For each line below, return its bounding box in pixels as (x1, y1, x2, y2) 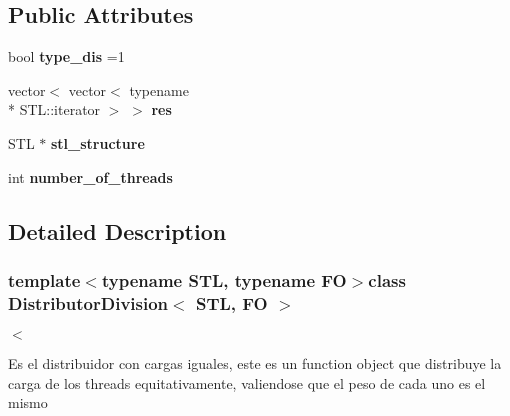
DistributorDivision (8, 290, 169, 315)
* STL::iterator (8, 99, 101, 120)
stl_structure (50, 132, 145, 153)
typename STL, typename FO (101, 267, 347, 292)
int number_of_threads (8, 166, 173, 187)
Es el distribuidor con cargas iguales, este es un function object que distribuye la (8, 353, 502, 374)
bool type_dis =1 (8, 46, 125, 67)
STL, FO (195, 290, 268, 315)
